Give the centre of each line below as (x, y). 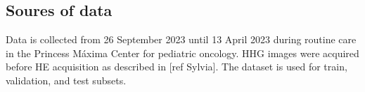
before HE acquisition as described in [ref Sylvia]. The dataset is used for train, (177, 67)
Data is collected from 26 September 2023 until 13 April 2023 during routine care (181, 39)
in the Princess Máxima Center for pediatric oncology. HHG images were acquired (182, 53)
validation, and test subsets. (66, 80)
